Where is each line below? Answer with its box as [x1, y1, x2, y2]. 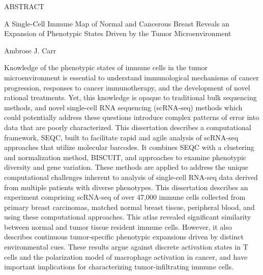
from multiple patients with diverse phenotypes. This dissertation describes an [4, 181, 248, 192]
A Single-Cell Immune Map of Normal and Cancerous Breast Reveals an [4, 18, 229, 28]
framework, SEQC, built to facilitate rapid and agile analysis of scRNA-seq [4, 132, 239, 142]
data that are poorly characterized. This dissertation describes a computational [4, 121, 251, 132]
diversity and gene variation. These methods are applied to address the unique [4, 162, 249, 172]
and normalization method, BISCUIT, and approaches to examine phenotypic [4, 151, 246, 162]
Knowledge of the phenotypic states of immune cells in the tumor [4, 62, 208, 73]
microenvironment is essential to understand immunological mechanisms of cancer [4, 72, 259, 82]
